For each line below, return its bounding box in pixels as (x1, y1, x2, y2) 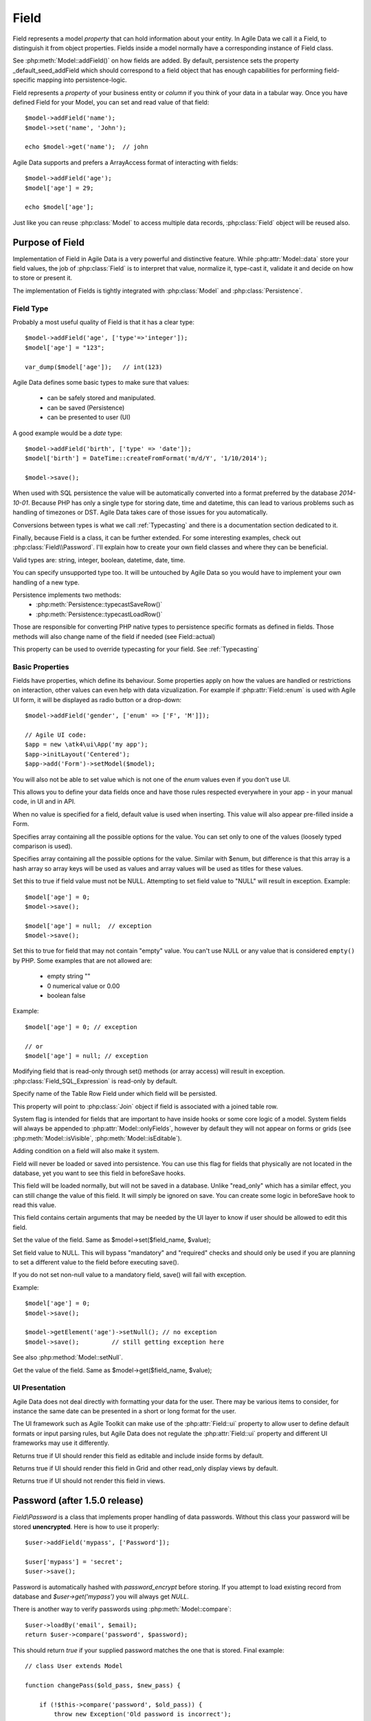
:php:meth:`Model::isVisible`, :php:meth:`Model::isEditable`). (12, 1134, 182, 1142)
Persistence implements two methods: (12, 591, 122, 599)
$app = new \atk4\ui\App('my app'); (25, 741, 148, 748)
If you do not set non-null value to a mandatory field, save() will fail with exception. (12, 1271, 247, 1279)
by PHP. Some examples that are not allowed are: (12, 956, 153, 964)
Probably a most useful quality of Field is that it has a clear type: (12, 318, 195, 326)
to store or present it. (12, 274, 72, 282)
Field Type (12, 304, 49, 313)
